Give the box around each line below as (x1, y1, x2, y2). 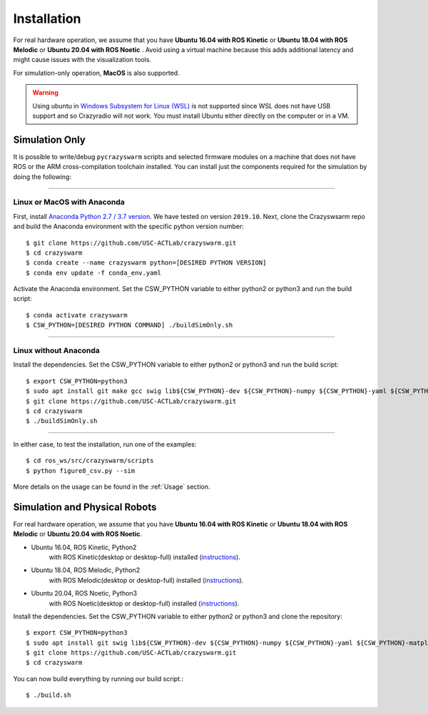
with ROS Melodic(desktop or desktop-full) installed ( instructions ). (49, 576, 244, 584)
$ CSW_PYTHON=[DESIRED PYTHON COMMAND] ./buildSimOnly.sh (26, 321, 233, 330)
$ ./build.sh (26, 691, 71, 699)
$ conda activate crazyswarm (26, 311, 128, 319)
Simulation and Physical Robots (13, 501, 157, 513)
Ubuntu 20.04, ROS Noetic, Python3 (31, 589, 138, 598)
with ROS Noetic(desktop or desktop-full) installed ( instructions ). (49, 599, 240, 608)
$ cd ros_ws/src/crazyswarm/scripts (26, 457, 154, 465)
